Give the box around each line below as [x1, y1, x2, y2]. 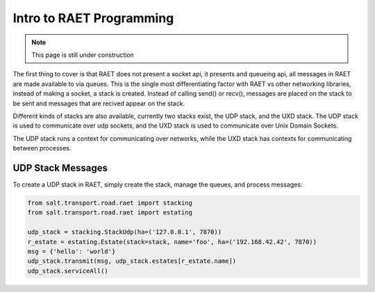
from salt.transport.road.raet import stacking [27, 198, 192, 207]
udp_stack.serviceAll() [27, 267, 109, 275]
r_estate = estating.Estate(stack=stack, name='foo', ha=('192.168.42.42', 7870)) [27, 238, 317, 246]
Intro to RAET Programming [12, 10, 174, 26]
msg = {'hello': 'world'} [27, 247, 116, 255]
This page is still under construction [31, 51, 135, 59]
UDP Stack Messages [12, 162, 108, 173]
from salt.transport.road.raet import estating [27, 209, 192, 216]
